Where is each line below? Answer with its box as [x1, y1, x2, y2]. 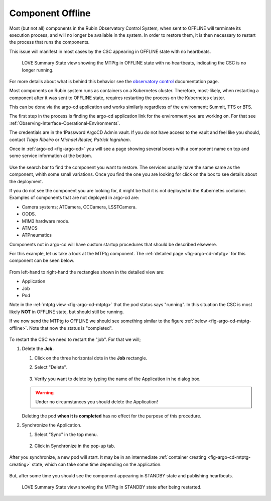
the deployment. [9, 178, 43, 184]
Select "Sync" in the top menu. [34, 431, 98, 438]
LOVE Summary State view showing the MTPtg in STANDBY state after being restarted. [22, 484, 202, 490]
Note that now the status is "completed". [29, 325, 113, 331]
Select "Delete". [34, 364, 67, 370]
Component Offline [9, 8, 91, 19]
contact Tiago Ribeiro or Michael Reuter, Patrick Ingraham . [9, 136, 131, 142]
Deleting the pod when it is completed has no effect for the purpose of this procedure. [22, 413, 202, 419]
